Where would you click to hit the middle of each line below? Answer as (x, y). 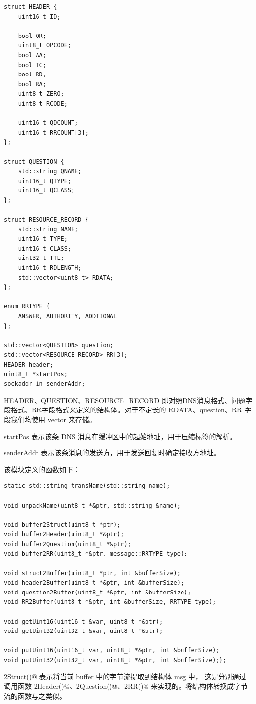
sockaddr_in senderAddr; (45, 384)
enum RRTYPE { (27, 307)
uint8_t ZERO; (41, 94)
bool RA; (32, 84)
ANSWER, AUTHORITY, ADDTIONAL (68, 316)
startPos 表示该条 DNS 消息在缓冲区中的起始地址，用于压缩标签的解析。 (120, 436)
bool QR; (32, 36)
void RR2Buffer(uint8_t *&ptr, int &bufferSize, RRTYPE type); (110, 602)
